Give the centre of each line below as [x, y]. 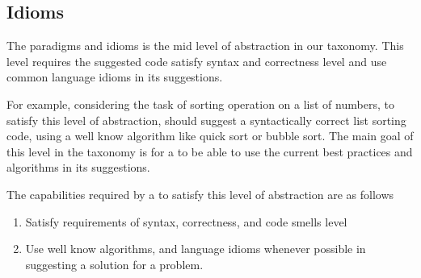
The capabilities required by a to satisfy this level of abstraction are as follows [200, 194]
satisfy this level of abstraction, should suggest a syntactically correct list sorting [206, 120]
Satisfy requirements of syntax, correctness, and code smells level [186, 221]
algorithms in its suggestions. [78, 167]
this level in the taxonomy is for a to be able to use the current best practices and [210, 151]
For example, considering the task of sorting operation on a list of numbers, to [200, 104]
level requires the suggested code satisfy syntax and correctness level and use [197, 61]
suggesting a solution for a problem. [114, 264]
